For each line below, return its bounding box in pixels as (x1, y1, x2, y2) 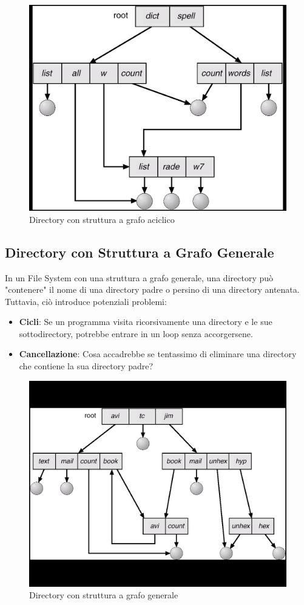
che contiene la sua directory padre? (19, 360, 154, 372)
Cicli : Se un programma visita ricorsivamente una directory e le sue (19, 315, 272, 328)
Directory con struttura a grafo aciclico (29, 213, 175, 225)
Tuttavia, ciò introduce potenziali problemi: (5, 295, 167, 307)
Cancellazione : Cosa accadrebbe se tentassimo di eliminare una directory (19, 347, 297, 360)
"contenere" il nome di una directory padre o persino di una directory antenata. (5, 283, 300, 296)
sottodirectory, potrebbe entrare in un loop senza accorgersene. (19, 327, 253, 340)
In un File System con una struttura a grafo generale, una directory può (5, 271, 274, 284)
